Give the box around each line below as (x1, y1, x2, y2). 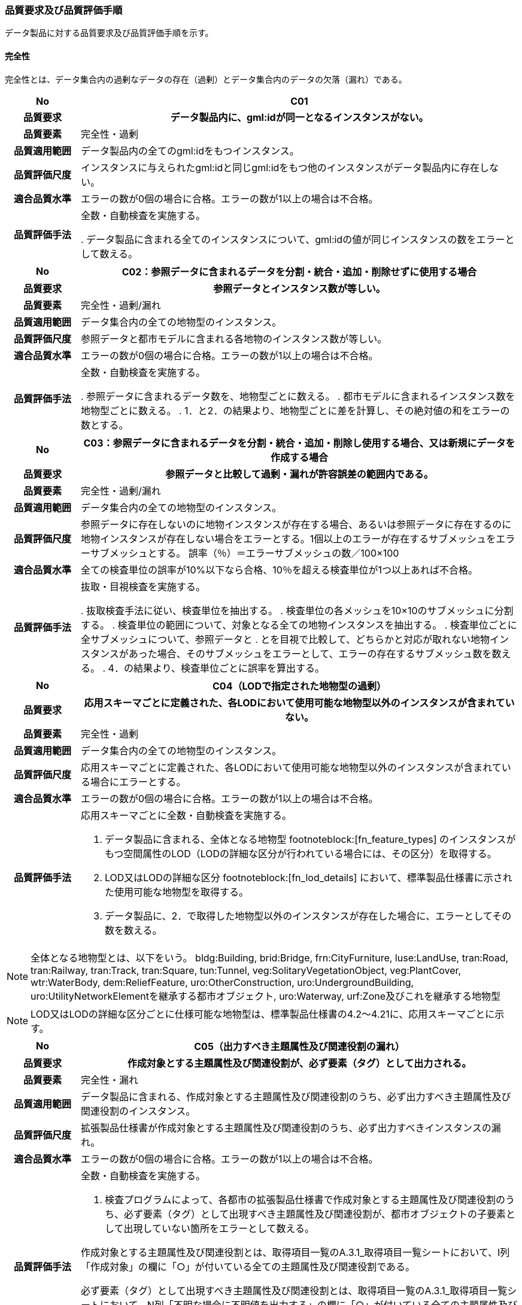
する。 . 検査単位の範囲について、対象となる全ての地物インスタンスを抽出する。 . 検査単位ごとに (80, 618, 517, 631)
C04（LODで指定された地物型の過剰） (213, 679, 386, 692)
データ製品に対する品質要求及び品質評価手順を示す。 (5, 28, 214, 38)
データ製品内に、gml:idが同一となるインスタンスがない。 (170, 111, 429, 123)
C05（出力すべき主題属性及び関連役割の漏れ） (194, 1040, 405, 1052)
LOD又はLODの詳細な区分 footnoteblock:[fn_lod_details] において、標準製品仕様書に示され (104, 871, 512, 884)
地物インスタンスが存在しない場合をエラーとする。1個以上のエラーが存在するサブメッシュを (80, 532, 496, 545)
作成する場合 (270, 451, 328, 463)
